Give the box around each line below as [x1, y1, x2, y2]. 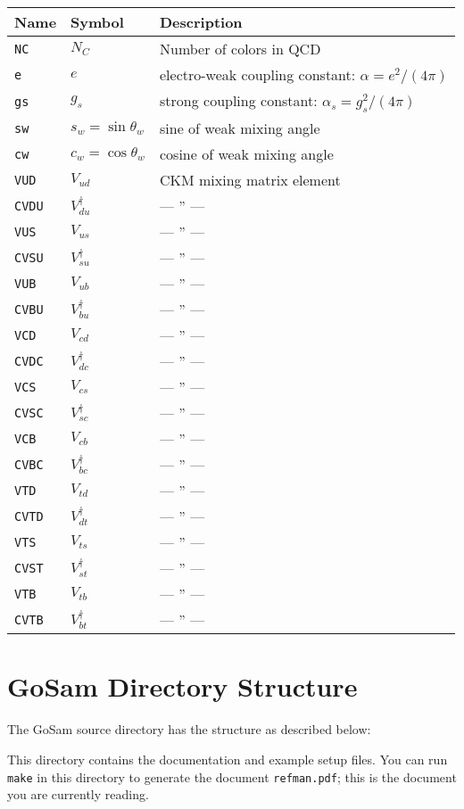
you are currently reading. [7, 785, 149, 804]
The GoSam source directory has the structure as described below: [7, 720, 371, 739]
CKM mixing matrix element [160, 169, 341, 191]
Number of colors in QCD [160, 38, 321, 59]
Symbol [70, 12, 124, 32]
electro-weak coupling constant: [160, 64, 356, 85]
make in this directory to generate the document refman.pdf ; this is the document [7, 767, 457, 786]
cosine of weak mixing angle [160, 144, 334, 165]
